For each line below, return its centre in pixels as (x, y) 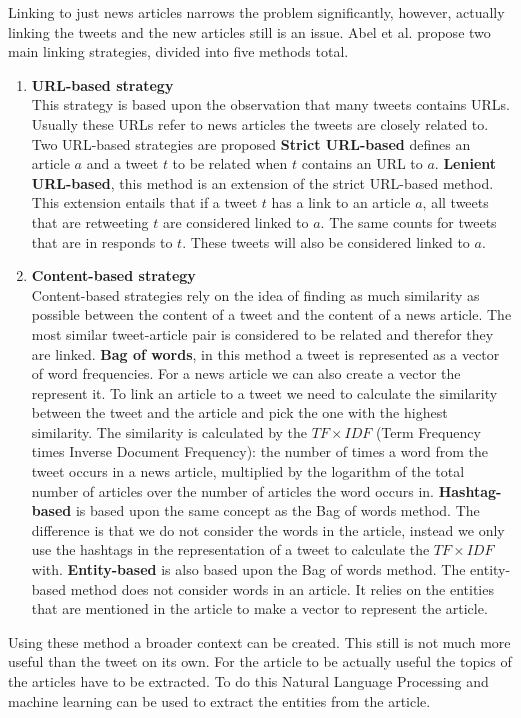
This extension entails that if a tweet (144, 202)
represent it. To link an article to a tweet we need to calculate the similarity (264, 392)
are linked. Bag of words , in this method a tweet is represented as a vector (265, 353)
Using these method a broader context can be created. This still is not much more (259, 641)
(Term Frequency (428, 431)
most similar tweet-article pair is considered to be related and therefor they (262, 333)
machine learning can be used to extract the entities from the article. (219, 700)
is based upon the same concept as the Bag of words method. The (277, 510)
